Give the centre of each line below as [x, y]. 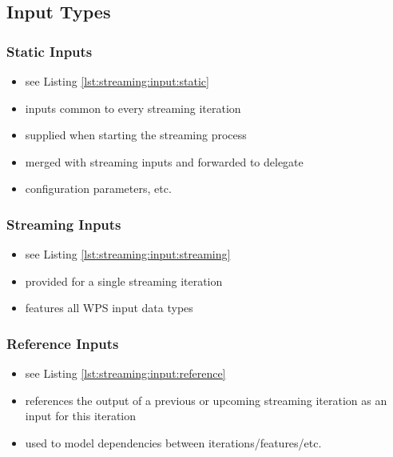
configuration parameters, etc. [98, 188]
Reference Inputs [63, 343]
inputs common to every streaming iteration [133, 108]
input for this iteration [81, 416]
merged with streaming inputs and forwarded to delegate [164, 161]
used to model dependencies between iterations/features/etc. [173, 442]
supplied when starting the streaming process [136, 135]
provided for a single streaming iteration [124, 281]
